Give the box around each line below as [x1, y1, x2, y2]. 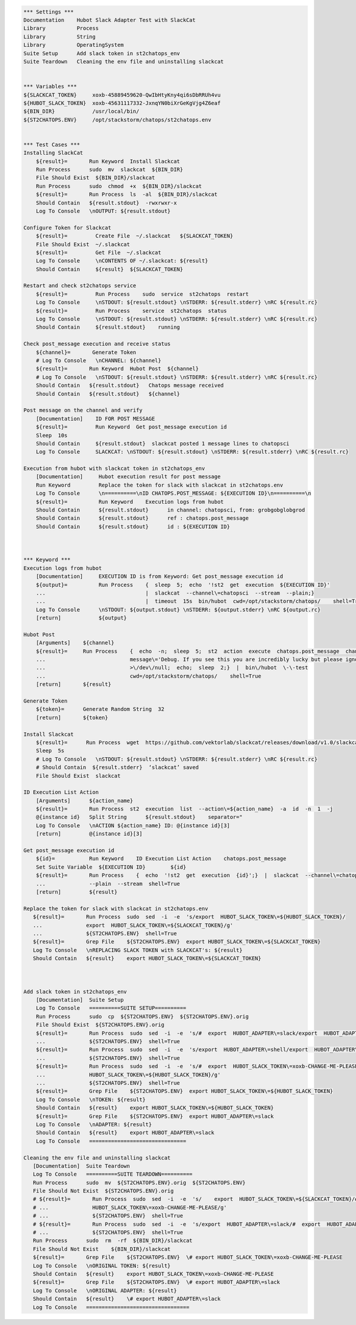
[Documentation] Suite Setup [36, 997, 124, 1003]
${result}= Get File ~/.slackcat [36, 249, 161, 256]
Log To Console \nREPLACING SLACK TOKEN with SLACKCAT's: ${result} [33, 946, 243, 954]
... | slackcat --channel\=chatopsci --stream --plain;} [36, 589, 314, 596]
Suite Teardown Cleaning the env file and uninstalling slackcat [23, 58, 224, 65]
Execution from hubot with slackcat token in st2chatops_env [23, 465, 205, 472]
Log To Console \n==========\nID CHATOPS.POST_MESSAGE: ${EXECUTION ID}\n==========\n [36, 490, 311, 497]
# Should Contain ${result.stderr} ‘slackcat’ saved [36, 764, 199, 771]
